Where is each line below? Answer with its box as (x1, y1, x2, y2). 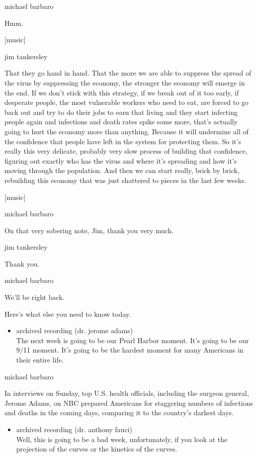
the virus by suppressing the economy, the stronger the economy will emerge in (4, 77, 245, 88)
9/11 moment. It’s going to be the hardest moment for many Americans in (16, 345, 244, 355)
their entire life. (16, 355, 64, 365)
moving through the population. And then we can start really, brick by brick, (4, 165, 240, 176)
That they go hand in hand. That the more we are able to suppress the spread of (4, 68, 252, 78)
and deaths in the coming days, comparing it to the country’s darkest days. (4, 407, 234, 418)
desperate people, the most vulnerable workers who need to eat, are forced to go (4, 97, 249, 107)
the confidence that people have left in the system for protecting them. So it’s (4, 136, 241, 146)
